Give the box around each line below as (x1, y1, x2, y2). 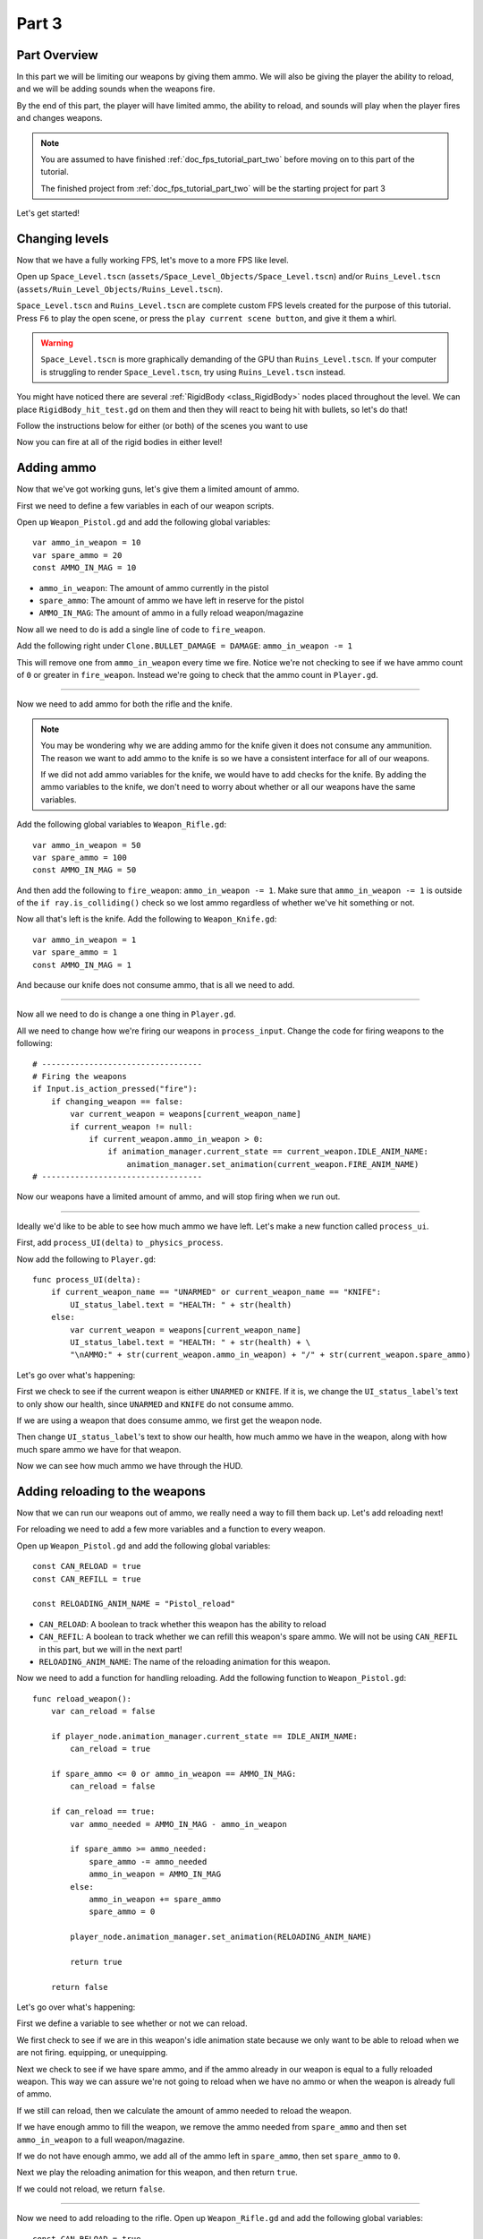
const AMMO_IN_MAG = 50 (32, 865, 137, 875)
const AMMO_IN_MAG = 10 (32, 562, 137, 573)
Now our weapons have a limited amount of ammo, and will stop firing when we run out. (16, 1191, 341, 1202)
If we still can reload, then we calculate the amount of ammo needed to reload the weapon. (16, 2105, 352, 2115)
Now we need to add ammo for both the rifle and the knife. (16, 699, 233, 709)
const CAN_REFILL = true (32, 1574, 141, 1584)
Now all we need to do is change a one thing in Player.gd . (16, 1008, 236, 1020)
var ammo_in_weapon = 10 (32, 537, 141, 548)
